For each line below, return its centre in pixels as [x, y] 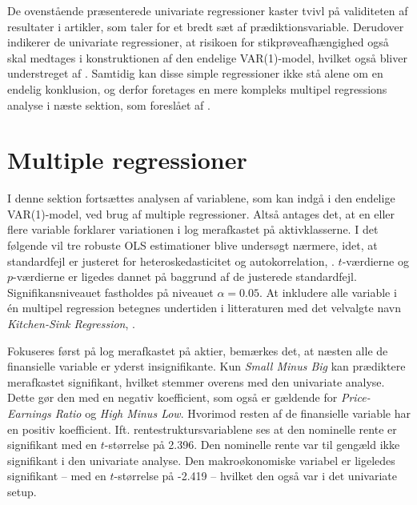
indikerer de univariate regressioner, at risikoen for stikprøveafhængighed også [198, 42]
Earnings [29, 413]
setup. [22, 491]
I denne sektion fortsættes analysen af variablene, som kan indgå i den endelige [201, 198]
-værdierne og [375, 261]
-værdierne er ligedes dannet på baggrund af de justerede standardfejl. [185, 277]
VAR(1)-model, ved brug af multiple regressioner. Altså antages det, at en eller [201, 213]
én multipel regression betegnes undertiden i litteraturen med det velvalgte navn [204, 308]
